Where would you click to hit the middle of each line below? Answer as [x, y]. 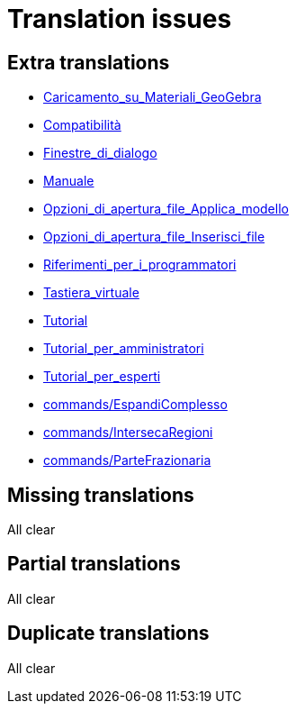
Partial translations [94, 564]
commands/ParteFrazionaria [127, 460]
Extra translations [89, 62]
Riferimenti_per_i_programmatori [140, 265]
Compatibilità [82, 125]
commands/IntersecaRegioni [128, 433]
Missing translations [101, 495]
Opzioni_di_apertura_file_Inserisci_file [154, 237]
